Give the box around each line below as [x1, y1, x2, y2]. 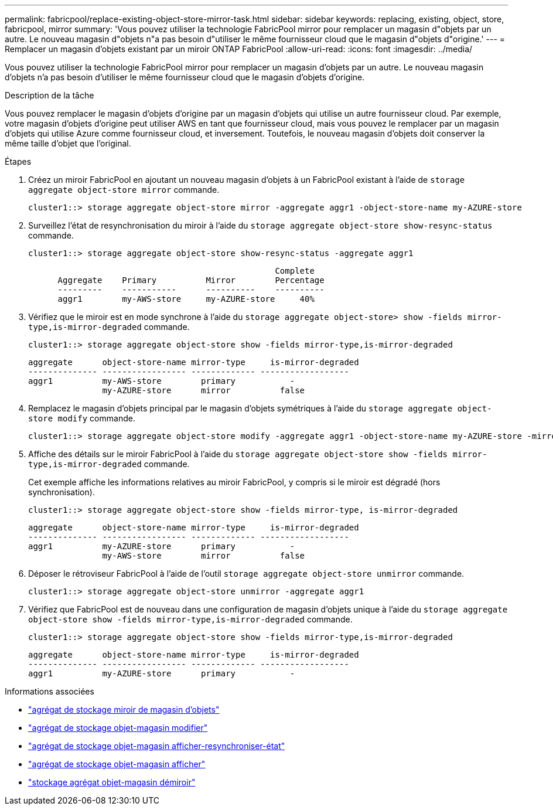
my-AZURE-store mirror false [102, 386, 305, 395]
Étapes [5, 156, 32, 166]
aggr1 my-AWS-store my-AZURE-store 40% [57, 294, 315, 304]
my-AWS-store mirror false [102, 551, 305, 560]
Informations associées [5, 686, 94, 696]
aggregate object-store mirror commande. [28, 185, 220, 195]
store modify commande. [28, 413, 135, 423]
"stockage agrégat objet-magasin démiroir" [28, 777, 196, 787]
